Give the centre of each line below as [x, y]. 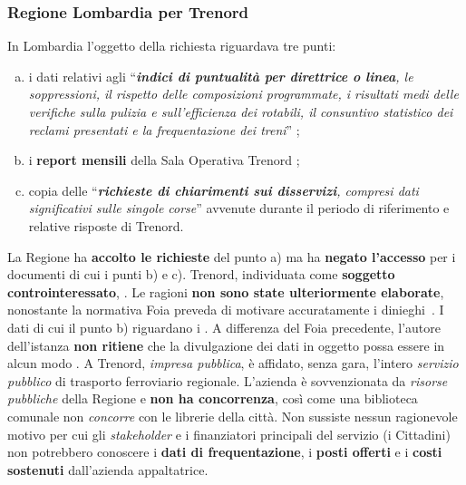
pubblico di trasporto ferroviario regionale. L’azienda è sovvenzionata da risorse [228, 380]
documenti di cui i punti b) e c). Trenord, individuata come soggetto [201, 274]
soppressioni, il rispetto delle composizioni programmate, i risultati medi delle [243, 94]
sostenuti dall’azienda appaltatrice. [108, 469]
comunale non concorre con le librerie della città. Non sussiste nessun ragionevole [233, 416]
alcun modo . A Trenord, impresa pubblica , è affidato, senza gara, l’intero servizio [233, 363]
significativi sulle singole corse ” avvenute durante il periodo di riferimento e [239, 208]
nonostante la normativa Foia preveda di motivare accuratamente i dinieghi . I [226, 310]
